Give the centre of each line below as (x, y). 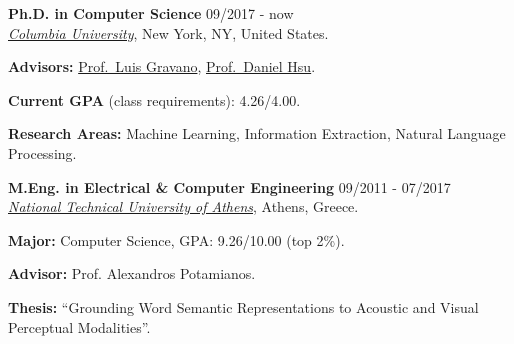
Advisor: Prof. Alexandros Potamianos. (132, 273)
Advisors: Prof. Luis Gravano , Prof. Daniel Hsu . (162, 66)
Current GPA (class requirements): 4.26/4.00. (154, 99)
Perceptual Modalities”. (79, 326)
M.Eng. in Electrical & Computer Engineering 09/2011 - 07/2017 (229, 186)
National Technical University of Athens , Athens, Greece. (183, 206)
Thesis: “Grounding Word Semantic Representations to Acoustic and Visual (243, 306)
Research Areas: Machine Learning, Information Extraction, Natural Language (257, 133)
